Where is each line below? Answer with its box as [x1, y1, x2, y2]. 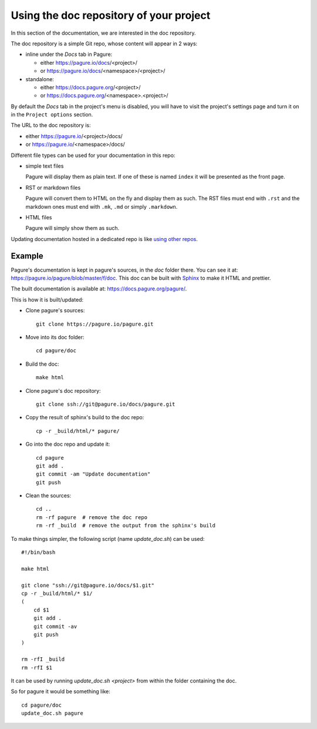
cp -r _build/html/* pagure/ [36, 427, 120, 434]
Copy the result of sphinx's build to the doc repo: [25, 414, 144, 421]
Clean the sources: [25, 492, 72, 499]
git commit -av [33, 623, 77, 630]
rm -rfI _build [21, 656, 65, 663]
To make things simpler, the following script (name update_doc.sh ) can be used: [11, 535, 205, 542]
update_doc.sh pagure [21, 710, 83, 717]
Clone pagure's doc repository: [25, 387, 101, 394]
